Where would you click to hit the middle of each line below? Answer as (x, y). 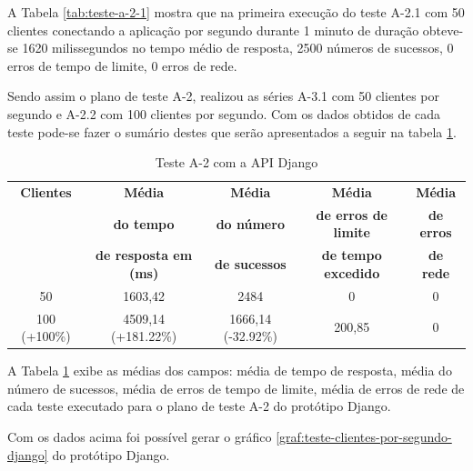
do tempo (144, 223)
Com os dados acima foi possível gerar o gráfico (140, 437)
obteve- (443, 30)
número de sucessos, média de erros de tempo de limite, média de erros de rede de (236, 388)
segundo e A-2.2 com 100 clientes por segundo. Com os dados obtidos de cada (224, 113)
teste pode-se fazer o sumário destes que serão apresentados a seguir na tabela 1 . (232, 131)
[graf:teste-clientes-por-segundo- (364, 437)
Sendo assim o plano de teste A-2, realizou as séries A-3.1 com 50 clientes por (224, 96)
